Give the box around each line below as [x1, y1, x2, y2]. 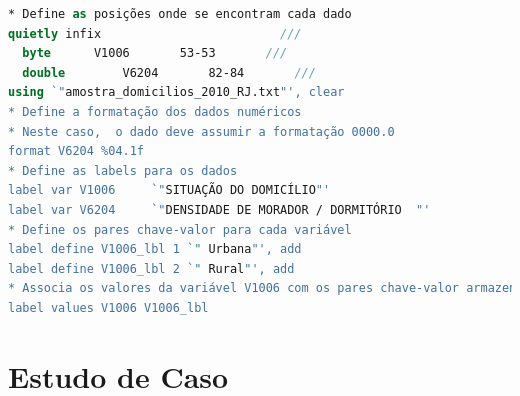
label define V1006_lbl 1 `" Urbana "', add [8, 242, 302, 257]
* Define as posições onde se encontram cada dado [8, 7, 352, 21]
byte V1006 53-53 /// [22, 46, 288, 61]
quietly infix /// [8, 26, 302, 41]
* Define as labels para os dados [8, 163, 238, 178]
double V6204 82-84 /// [22, 65, 316, 80]
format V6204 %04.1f [8, 144, 145, 159]
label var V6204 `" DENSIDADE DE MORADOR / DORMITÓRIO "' [8, 202, 431, 217]
